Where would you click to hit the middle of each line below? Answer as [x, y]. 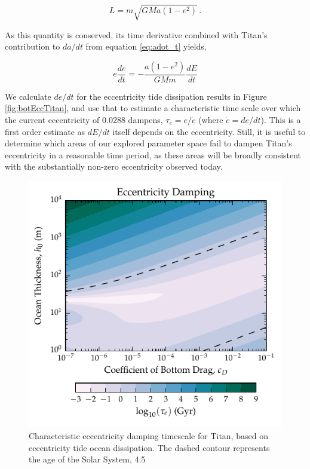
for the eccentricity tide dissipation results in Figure [172, 96]
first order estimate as [45, 131]
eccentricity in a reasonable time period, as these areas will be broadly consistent [153, 154]
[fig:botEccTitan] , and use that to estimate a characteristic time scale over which [153, 108]
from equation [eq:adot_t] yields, [146, 46]
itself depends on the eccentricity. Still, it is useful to [209, 131]
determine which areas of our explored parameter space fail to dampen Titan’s [148, 143]
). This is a [281, 119]
